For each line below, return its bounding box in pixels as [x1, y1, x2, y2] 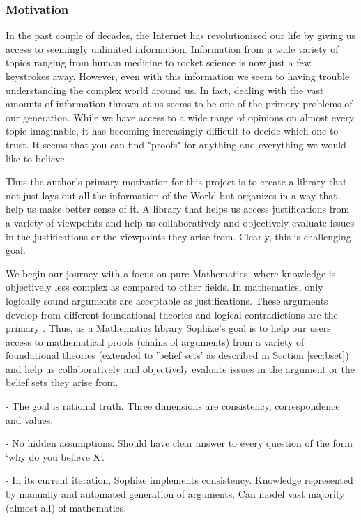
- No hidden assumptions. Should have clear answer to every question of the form [6, 436, 353, 450]
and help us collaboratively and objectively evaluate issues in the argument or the [6, 361, 355, 376]
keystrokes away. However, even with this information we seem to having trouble [6, 69, 350, 83]
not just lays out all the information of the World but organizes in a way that [6, 188, 337, 202]
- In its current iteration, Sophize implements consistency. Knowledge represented [6, 473, 353, 487]
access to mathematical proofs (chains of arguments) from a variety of [6, 334, 305, 349]
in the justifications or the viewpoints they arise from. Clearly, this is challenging [6, 229, 351, 243]
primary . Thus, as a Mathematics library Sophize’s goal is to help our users [6, 321, 331, 335]
